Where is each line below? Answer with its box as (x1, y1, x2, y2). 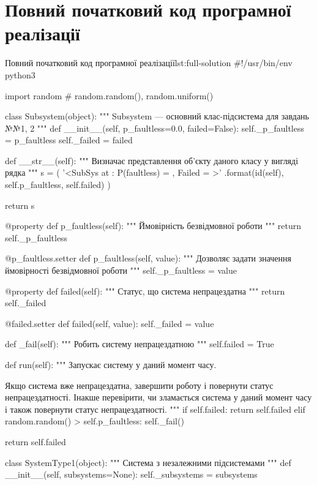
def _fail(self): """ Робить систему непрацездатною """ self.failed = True (5, 337, 274, 350)
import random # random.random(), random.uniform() (5, 89, 214, 102)
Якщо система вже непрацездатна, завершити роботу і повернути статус (5, 378, 274, 391)
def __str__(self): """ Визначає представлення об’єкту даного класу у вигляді (5, 154, 299, 167)
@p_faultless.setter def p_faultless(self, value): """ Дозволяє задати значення (5, 252, 292, 265)
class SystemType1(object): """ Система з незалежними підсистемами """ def (5, 456, 291, 468)
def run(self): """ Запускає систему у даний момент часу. (5, 358, 217, 370)
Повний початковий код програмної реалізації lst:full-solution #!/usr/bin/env (5, 56, 293, 69)
